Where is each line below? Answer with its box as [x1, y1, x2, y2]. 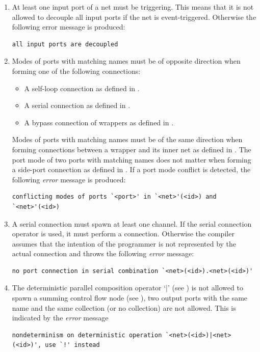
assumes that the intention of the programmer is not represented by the [12, 238, 237, 249]
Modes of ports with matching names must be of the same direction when [12, 134, 243, 145]
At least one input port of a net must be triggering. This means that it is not [12, 2, 254, 12]
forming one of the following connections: [12, 65, 141, 76]
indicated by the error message [12, 312, 109, 323]
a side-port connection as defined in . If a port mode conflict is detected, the [12, 164, 251, 175]
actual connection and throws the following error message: [12, 248, 194, 259]
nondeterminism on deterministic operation [12, 331, 162, 339]
